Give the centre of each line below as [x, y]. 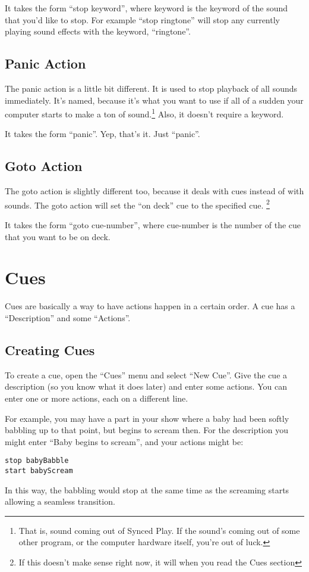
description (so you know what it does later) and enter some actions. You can [146, 386]
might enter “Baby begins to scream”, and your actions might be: [124, 441]
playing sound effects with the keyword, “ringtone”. [98, 31]
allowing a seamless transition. [60, 501]
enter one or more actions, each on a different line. [97, 398]
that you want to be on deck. [58, 236]
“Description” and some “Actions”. [68, 317]
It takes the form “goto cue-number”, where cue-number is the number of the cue [153, 225]
